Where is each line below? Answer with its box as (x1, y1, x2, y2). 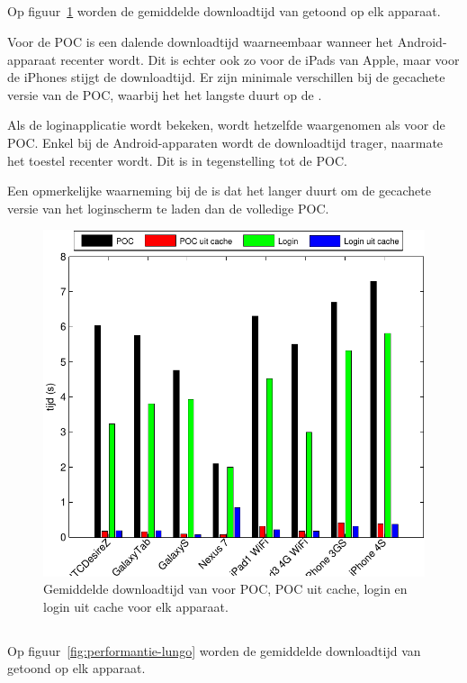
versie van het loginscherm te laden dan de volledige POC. (7, 198, 329, 217)
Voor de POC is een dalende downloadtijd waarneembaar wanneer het (7, 32, 393, 50)
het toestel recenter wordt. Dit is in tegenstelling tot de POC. (7, 150, 347, 169)
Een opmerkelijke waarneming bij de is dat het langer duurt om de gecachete (7, 181, 431, 200)
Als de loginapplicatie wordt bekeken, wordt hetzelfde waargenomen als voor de (7, 115, 445, 134)
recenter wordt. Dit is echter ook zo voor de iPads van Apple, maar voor (60, 50, 460, 68)
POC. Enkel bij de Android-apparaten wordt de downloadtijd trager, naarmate (7, 132, 444, 151)
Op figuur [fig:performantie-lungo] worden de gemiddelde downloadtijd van (7, 641, 421, 660)
